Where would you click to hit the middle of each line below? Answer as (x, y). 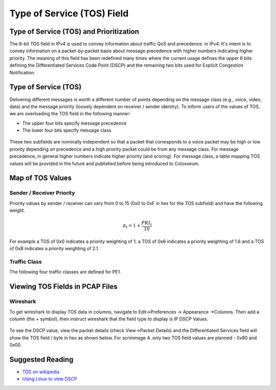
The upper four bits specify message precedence (74, 123)
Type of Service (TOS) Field (69, 13)
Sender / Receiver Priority (42, 193)
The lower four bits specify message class (67, 130)
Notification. (22, 72)
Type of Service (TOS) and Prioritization (74, 32)
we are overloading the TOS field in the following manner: (70, 114)
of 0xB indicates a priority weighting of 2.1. (54, 249)
